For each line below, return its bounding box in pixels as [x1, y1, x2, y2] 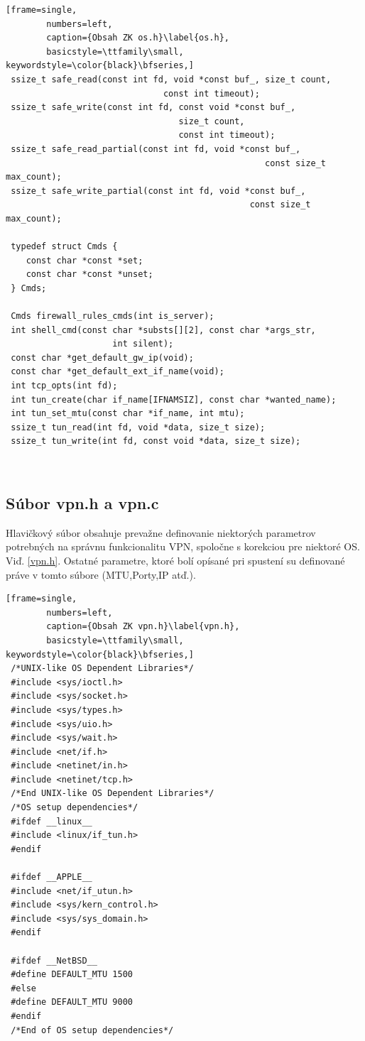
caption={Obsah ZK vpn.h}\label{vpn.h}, [46, 621, 240, 632]
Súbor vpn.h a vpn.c [6, 491, 159, 513]
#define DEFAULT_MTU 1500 [11, 969, 133, 980]
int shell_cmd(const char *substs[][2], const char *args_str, [11, 325, 316, 335]
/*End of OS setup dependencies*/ [11, 1025, 174, 1035]
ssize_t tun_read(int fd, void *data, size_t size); [11, 422, 266, 432]
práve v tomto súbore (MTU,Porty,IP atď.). [6, 567, 196, 582]
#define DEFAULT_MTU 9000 [11, 997, 133, 1008]
